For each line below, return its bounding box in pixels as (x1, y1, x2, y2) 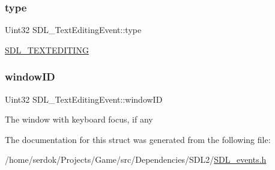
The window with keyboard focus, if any (5, 113, 153, 126)
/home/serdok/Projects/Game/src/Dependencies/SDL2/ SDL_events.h (5, 153, 267, 166)
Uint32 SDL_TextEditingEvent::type (5, 23, 142, 36)
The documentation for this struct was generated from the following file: (5, 133, 271, 145)
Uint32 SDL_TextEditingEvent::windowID (5, 93, 163, 105)
